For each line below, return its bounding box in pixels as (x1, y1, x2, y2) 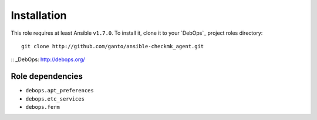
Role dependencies (11, 71, 83, 82)
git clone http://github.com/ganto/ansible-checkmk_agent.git (21, 43, 204, 49)
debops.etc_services (25, 95, 85, 102)
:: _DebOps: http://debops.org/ (11, 56, 85, 63)
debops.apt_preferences (25, 87, 94, 94)
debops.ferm (25, 104, 60, 111)
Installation (11, 9, 67, 22)
